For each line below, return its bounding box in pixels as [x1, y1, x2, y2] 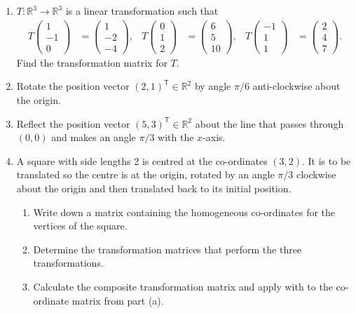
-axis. [203, 130, 226, 145]
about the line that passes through [195, 116, 344, 131]
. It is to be [302, 153, 351, 168]
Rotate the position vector [16, 79, 130, 93]
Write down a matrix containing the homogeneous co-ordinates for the [33, 204, 336, 219]
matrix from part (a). [71, 293, 164, 307]
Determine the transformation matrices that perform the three [33, 241, 302, 256]
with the [158, 130, 194, 145]
